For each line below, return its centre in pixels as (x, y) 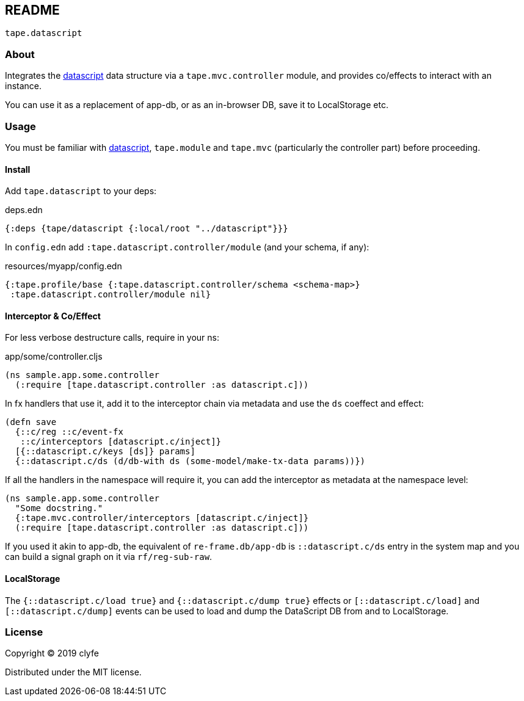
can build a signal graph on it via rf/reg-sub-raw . (109, 557)
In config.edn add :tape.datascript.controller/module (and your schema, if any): (187, 247)
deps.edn (24, 210)
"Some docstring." (59, 508)
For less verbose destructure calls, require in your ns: (112, 338)
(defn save (31, 422)
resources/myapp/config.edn (64, 266)
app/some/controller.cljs (54, 357)
